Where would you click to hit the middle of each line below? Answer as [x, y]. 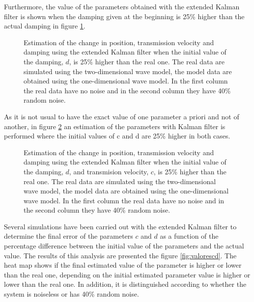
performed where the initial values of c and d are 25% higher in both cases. [117, 136]
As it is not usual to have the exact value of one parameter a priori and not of [122, 116]
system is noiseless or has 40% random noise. [71, 294]
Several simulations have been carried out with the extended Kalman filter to [120, 226]
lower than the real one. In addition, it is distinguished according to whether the [125, 284]
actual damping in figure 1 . [45, 26]
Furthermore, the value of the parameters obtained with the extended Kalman [122, 6]
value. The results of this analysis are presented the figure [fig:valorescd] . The [120, 255]
